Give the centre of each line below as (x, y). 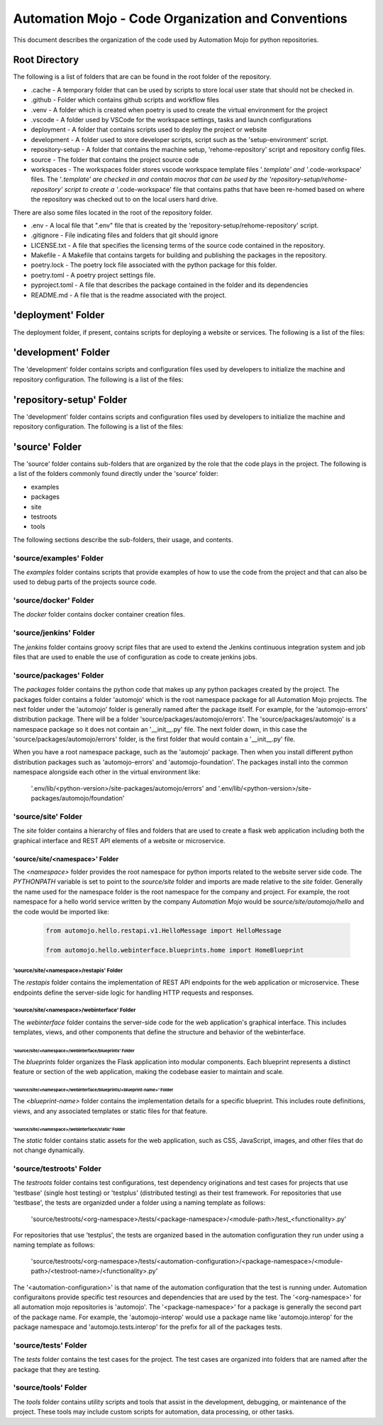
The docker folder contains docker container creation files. (99, 614)
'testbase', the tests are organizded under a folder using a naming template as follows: (139, 1203)
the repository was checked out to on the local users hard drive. (124, 200)
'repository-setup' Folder (70, 400)
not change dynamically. (49, 1150)
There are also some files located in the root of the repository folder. (113, 212)
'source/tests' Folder (50, 1345)
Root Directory (46, 60)
